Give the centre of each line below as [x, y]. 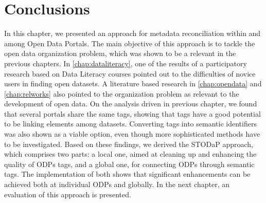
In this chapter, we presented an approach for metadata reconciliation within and [132, 33]
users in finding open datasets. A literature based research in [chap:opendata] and [133, 84]
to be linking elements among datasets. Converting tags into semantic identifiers [130, 124]
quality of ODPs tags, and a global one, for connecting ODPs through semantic [129, 164]
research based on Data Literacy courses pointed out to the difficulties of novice [130, 73]
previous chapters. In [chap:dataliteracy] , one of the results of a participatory [126, 63]
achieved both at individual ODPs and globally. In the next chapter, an [117, 184]
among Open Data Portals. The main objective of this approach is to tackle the [130, 43]
